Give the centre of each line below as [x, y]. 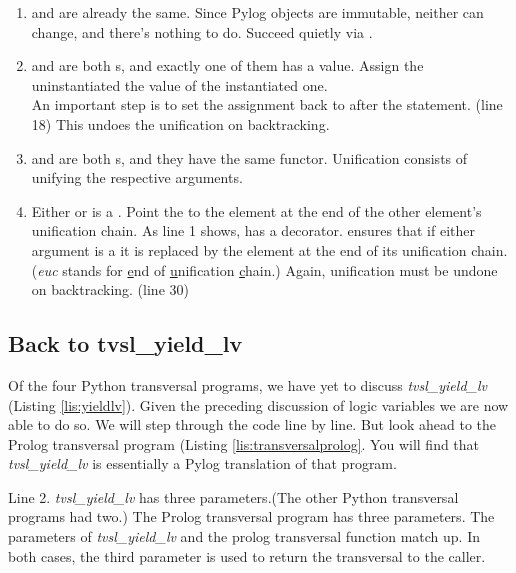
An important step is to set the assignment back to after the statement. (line [267, 104]
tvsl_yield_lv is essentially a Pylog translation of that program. [202, 463]
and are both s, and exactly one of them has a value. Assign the [227, 65]
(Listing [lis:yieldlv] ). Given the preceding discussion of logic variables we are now [258, 404]
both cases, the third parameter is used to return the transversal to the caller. [247, 555]
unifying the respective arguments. [137, 177]
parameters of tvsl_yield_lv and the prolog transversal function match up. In [244, 536]
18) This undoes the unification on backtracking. [180, 123]
